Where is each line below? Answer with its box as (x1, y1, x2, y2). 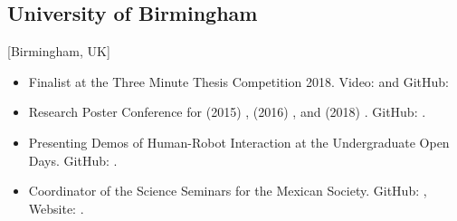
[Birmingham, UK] (7, 42, 110, 61)
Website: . (28, 198, 84, 217)
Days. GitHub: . (28, 150, 118, 169)
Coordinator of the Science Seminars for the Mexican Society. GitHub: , (28, 181, 427, 200)
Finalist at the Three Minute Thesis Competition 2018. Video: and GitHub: (28, 72, 449, 91)
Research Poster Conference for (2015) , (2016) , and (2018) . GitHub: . (28, 102, 426, 121)
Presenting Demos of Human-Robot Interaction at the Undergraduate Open (28, 132, 450, 151)
